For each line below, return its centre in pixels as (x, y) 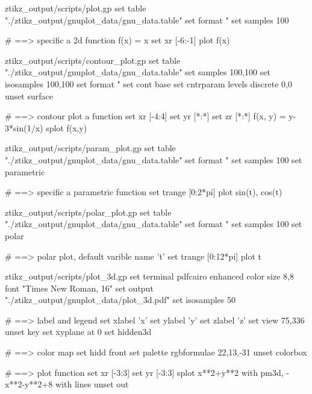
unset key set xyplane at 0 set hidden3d (78, 332)
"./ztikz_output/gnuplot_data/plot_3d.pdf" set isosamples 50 (120, 300)
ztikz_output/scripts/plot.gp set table (76, 8)
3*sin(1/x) (24, 127)
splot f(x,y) (67, 127)
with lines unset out (92, 384)
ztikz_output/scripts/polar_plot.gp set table (88, 212)
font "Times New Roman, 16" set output (79, 288)
